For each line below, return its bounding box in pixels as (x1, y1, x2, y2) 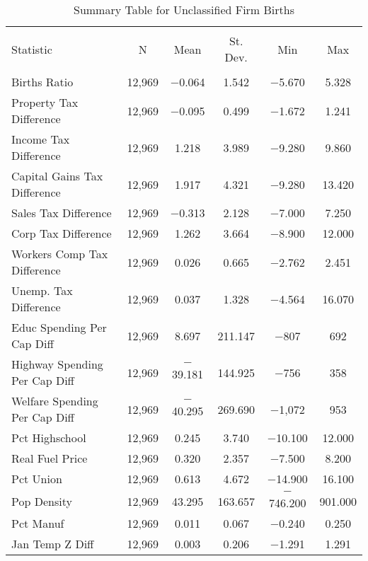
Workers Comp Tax (11, 245, 108, 262)
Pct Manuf (11, 515, 64, 531)
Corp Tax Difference (11, 225, 112, 241)
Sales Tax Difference (11, 204, 112, 221)
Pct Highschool (11, 429, 86, 446)
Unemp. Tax (11, 282, 73, 299)
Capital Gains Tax (11, 168, 103, 184)
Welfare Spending (11, 393, 98, 409)
